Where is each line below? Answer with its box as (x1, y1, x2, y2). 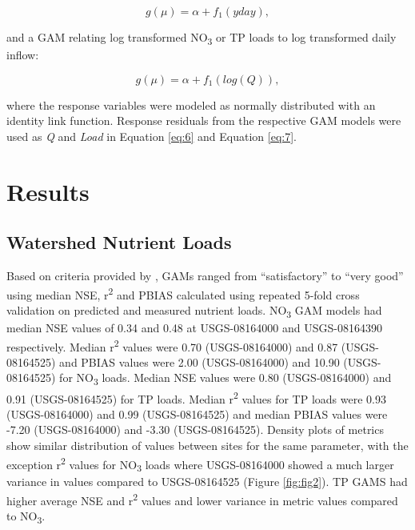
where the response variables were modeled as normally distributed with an (6, 96, 376, 113)
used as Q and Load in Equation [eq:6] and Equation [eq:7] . (6, 127, 297, 144)
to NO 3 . (6, 508, 46, 527)
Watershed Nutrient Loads (6, 230, 232, 255)
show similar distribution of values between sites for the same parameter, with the (6, 437, 409, 454)
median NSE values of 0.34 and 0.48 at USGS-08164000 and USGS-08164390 (6, 319, 382, 336)
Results (6, 175, 90, 207)
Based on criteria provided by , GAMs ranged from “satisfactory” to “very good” (6, 267, 404, 284)
